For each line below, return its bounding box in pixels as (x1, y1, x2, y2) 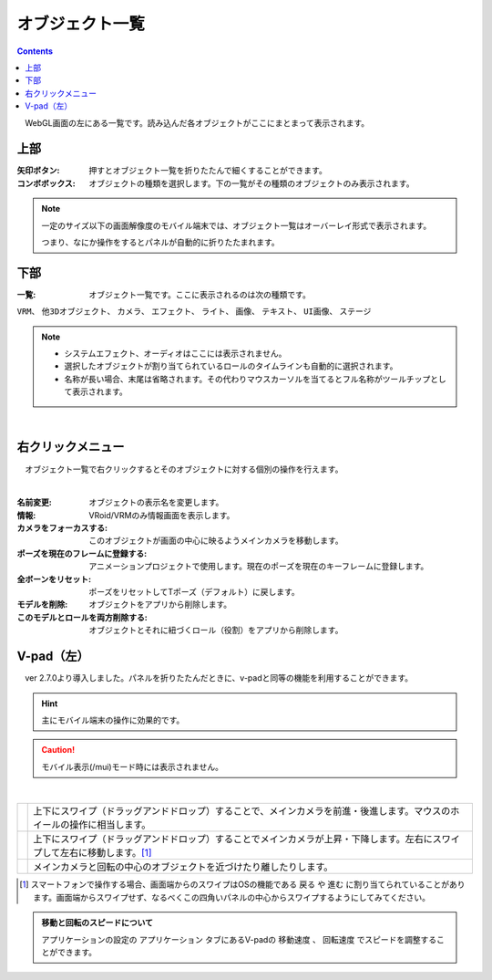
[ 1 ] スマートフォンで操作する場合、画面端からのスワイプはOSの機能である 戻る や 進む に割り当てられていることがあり (19, 879, 466, 890)
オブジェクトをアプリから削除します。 (88, 599, 232, 610)
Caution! (41, 745, 76, 756)
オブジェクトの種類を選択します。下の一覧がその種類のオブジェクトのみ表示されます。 (88, 178, 415, 189)
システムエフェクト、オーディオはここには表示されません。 (64, 348, 287, 360)
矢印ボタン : (16, 165, 60, 176)
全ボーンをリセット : (16, 573, 91, 584)
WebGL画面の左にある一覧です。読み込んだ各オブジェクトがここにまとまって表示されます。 (24, 117, 370, 128)
